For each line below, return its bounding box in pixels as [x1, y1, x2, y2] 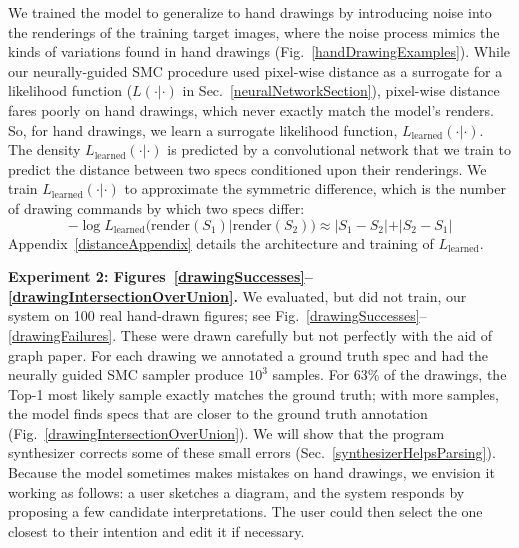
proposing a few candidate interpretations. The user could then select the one [8, 501, 483, 522]
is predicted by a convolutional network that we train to [167, 139, 511, 160]
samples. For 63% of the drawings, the [272, 364, 507, 385]
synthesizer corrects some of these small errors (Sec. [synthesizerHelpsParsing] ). [8, 442, 496, 463]
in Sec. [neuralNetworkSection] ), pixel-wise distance [182, 80, 500, 101]
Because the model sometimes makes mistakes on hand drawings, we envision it [8, 462, 495, 483]
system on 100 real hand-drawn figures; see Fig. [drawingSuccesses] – [8, 305, 427, 326]
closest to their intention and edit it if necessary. [8, 520, 305, 541]
